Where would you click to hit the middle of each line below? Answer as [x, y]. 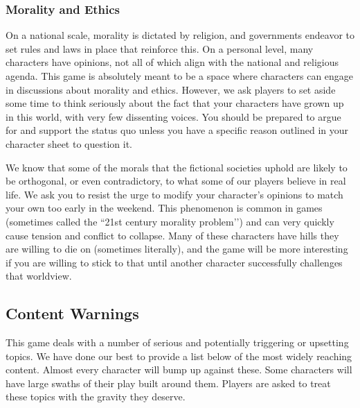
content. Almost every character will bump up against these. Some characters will [179, 369]
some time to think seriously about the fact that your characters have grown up [175, 103]
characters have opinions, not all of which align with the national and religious [172, 62]
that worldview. [39, 276]
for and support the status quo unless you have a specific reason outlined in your [177, 130]
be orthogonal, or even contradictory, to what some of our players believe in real [176, 181]
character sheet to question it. [69, 143]
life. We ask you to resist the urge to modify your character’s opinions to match [174, 194]
